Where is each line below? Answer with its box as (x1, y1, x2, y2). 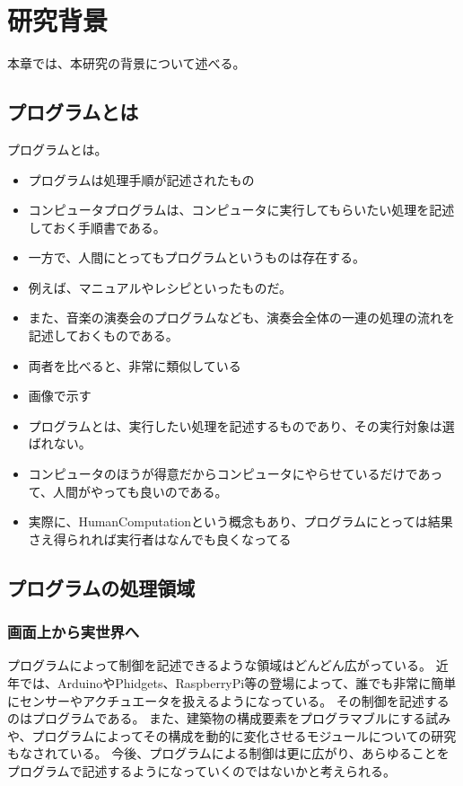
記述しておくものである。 (28, 326, 179, 345)
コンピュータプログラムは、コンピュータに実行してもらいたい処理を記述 (28, 200, 455, 219)
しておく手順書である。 (28, 217, 166, 236)
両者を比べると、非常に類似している (28, 356, 241, 375)
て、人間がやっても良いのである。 (28, 481, 228, 500)
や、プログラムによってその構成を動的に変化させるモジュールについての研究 (7, 726, 457, 745)
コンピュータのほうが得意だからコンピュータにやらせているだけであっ (28, 464, 443, 483)
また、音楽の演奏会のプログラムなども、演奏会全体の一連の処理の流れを (28, 308, 455, 327)
